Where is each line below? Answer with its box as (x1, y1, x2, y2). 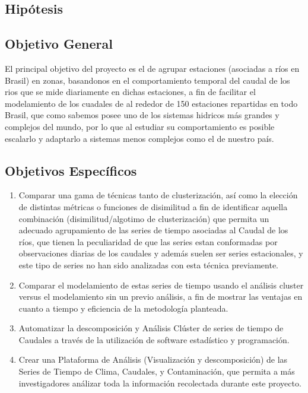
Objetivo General (5, 34, 113, 53)
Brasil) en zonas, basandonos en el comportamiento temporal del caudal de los (5, 74, 290, 86)
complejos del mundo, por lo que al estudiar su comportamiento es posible (5, 120, 275, 132)
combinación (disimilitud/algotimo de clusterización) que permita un (18, 212, 269, 224)
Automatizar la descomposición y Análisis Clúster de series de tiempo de (18, 322, 284, 334)
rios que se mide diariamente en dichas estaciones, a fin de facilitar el (5, 85, 256, 98)
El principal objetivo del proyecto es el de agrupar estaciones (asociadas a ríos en (5, 62, 300, 74)
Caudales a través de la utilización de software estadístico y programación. (18, 333, 290, 346)
